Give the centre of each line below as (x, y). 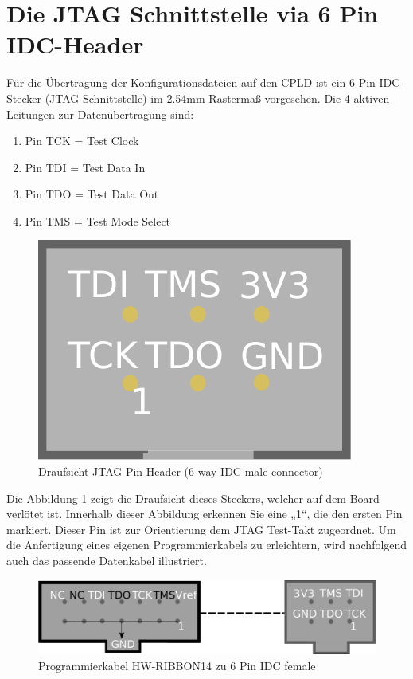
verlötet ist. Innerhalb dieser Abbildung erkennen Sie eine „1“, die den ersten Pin (205, 514)
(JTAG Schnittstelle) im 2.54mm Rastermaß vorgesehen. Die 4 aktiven (217, 98)
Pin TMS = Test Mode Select (98, 220)
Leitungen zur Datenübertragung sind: (100, 114)
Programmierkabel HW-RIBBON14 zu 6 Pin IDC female (177, 665)
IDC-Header (75, 44)
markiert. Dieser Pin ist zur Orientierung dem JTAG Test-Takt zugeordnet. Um (201, 529)
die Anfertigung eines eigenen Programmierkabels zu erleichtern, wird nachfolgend (207, 545)
